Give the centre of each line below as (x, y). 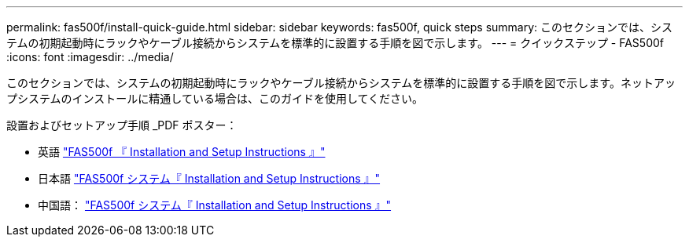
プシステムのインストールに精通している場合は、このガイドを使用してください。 (215, 98)
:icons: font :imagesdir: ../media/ (90, 57)
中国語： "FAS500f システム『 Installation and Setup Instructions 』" (215, 205)
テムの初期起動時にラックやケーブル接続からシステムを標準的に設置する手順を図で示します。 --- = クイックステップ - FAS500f (335, 43)
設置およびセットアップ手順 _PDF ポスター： (122, 125)
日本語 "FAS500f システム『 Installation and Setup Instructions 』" (209, 178)
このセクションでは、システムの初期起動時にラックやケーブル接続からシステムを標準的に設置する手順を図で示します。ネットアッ (341, 83)
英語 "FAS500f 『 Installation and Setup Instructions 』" (182, 152)
